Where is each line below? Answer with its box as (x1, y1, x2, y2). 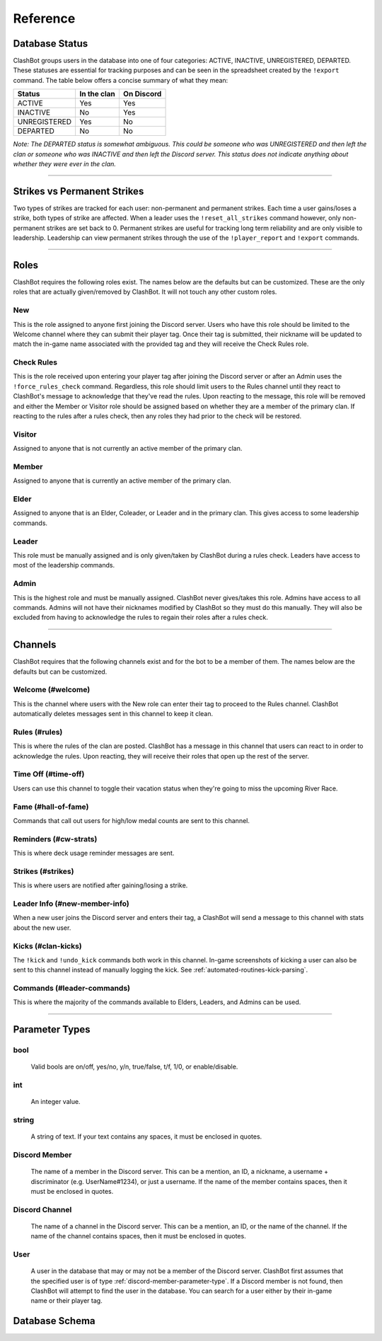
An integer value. (30, 1098, 81, 1106)
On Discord (122, 89, 162, 99)
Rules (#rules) (13, 727, 63, 737)
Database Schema (13, 1315, 95, 1327)
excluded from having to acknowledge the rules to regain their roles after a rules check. (13, 613, 268, 622)
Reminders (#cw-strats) (13, 834, 98, 844)
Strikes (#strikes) (13, 866, 74, 876)
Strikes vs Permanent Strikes (13, 185, 144, 197)
